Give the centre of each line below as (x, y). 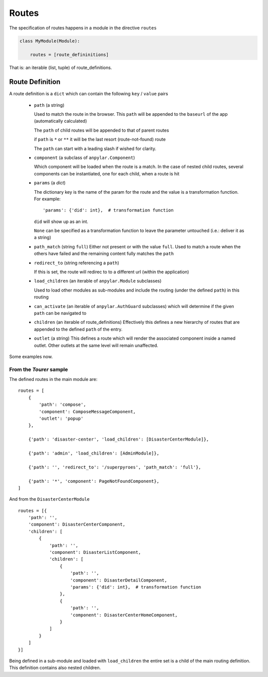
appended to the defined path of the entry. (78, 329)
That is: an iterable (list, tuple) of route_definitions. (61, 68)
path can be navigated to (60, 313)
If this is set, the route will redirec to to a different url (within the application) (112, 272)
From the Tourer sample (38, 369)
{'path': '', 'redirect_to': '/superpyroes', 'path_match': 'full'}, (115, 467)
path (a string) (49, 105)
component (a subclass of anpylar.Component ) (84, 157)
